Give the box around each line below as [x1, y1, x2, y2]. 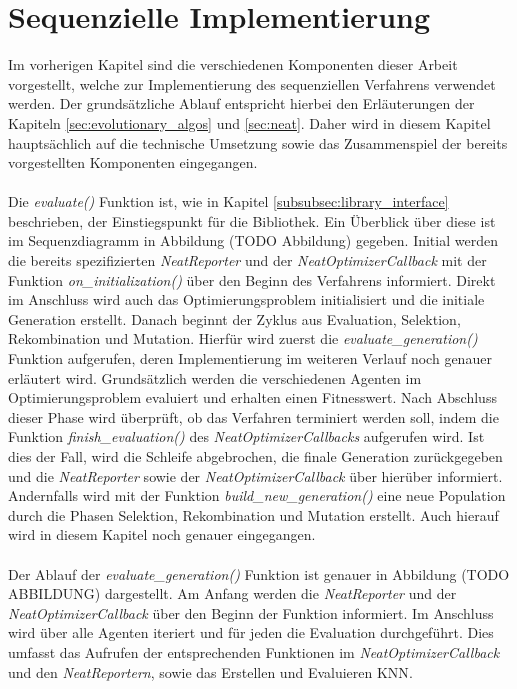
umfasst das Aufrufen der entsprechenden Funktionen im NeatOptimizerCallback [8, 641, 500, 662]
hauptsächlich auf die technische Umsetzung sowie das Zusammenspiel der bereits [8, 132, 508, 153]
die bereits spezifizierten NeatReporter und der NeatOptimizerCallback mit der [8, 250, 487, 271]
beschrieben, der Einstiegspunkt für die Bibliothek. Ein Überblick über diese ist [8, 210, 496, 231]
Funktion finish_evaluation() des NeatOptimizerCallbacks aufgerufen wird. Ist [8, 426, 485, 447]
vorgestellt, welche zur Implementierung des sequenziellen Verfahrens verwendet [8, 73, 496, 94]
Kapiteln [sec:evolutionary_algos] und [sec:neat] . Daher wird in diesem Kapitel [8, 112, 491, 133]
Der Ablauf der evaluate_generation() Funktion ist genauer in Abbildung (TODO [8, 563, 510, 584]
